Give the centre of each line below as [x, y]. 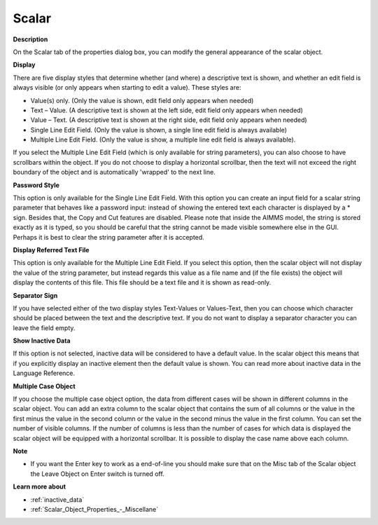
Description [30, 39]
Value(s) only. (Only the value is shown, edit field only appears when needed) [142, 100]
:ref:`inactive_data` [57, 499]
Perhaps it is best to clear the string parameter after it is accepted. [108, 237]
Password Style [36, 185]
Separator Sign [35, 295]
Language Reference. [44, 373]
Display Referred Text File [51, 250]
